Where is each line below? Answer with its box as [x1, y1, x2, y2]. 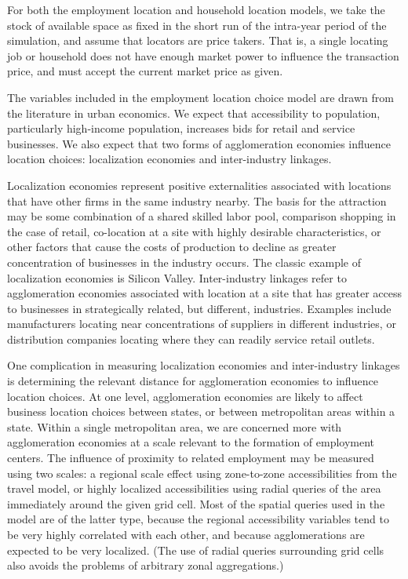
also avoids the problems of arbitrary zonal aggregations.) [7, 557, 284, 574]
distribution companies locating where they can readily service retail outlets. [7, 330, 375, 347]
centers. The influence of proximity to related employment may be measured [7, 450, 374, 466]
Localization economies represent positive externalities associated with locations [7, 177, 392, 193]
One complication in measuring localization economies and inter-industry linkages [7, 357, 400, 373]
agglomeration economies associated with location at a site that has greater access [7, 285, 403, 301]
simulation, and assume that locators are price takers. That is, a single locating [7, 32, 388, 49]
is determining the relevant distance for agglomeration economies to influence [7, 373, 378, 389]
